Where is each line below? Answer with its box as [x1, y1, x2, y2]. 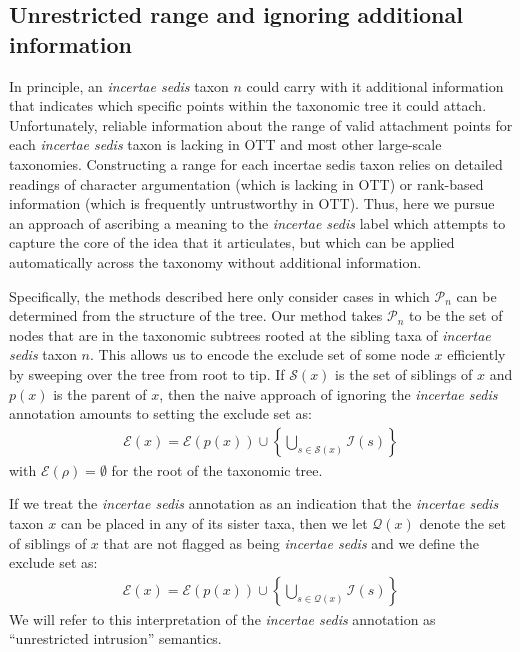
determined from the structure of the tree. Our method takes [9, 305, 383, 326]
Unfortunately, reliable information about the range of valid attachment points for [9, 114, 513, 135]
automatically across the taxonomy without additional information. [9, 251, 422, 272]
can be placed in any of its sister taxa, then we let [60, 512, 368, 533]
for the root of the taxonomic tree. [111, 459, 323, 480]
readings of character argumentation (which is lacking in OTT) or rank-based [9, 173, 484, 194]
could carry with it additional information [246, 75, 504, 96]
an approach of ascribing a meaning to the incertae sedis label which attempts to [9, 212, 506, 233]
